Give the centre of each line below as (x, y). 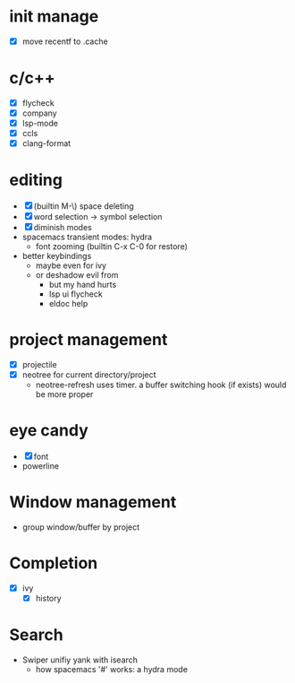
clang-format (46, 143)
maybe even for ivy (71, 265)
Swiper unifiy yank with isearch (80, 660)
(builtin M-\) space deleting (84, 206)
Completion (54, 563)
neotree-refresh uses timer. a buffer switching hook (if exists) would (161, 385)
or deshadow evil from (77, 275)
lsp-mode (40, 124)
